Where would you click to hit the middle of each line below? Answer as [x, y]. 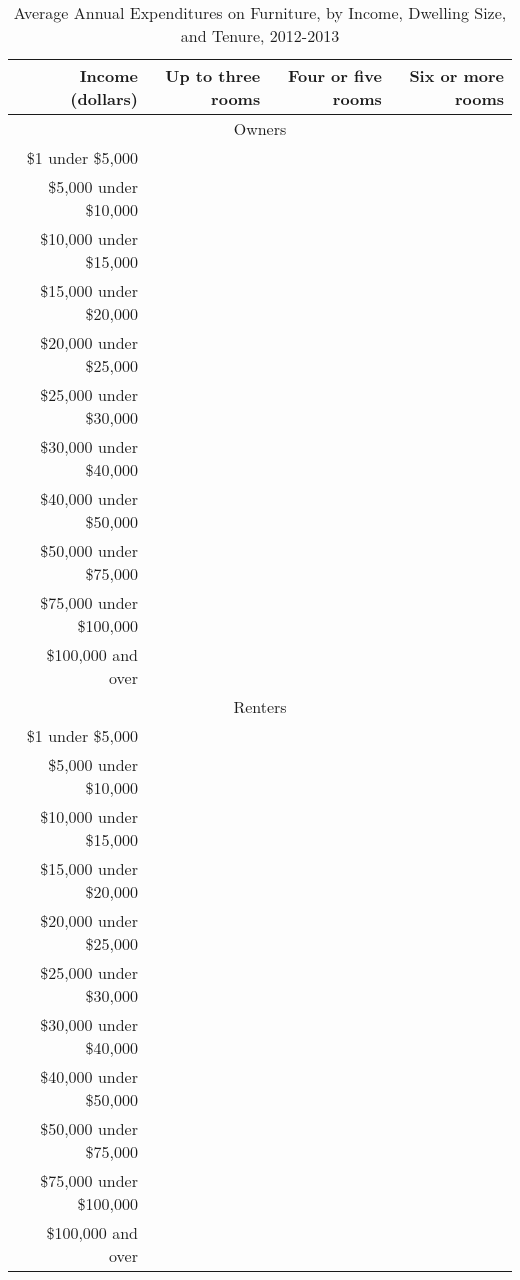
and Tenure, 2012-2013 [260, 35]
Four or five [334, 75]
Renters [260, 706]
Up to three [213, 75]
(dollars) [104, 98]
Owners [260, 128]
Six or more [456, 75]
